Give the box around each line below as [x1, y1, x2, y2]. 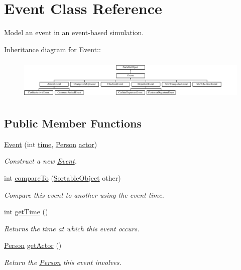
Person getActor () [4, 240, 62, 250]
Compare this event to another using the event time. [4, 189, 164, 200]
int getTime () [4, 206, 48, 217]
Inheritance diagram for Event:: [4, 44, 101, 54]
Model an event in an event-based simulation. [4, 27, 144, 38]
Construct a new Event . [4, 156, 77, 166]
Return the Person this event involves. [4, 256, 122, 267]
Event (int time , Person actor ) [4, 139, 97, 149]
